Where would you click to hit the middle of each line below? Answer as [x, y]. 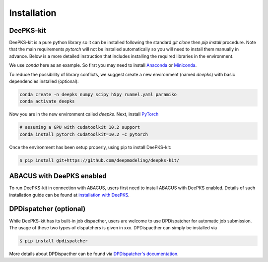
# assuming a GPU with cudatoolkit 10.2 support [80, 127]
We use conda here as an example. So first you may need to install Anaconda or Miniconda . [103, 65]
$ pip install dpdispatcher [54, 241]
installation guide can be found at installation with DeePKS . [69, 195]
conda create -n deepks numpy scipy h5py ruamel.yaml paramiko [98, 94]
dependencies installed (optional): [44, 81]
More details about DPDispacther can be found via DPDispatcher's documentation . [94, 254]
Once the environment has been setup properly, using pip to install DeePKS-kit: [90, 147]
